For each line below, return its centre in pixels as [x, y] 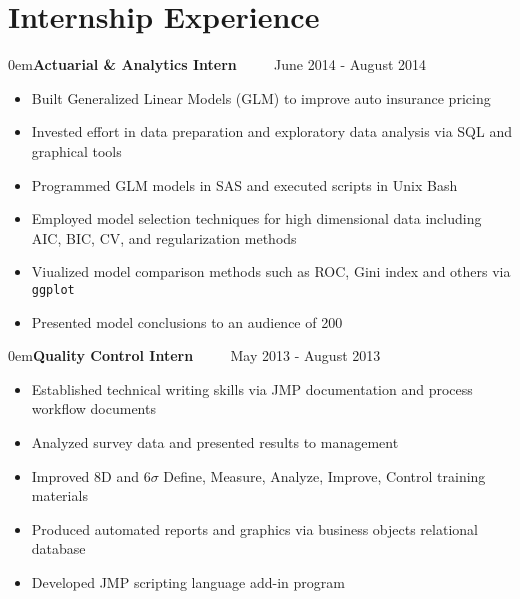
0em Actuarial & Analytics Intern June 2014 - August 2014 [217, 64]
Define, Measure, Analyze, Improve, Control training [324, 475]
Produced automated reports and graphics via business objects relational [254, 528]
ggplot [53, 289]
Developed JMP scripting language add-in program [188, 581]
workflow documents [93, 408]
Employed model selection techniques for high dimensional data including [256, 218]
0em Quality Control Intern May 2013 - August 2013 [194, 355]
